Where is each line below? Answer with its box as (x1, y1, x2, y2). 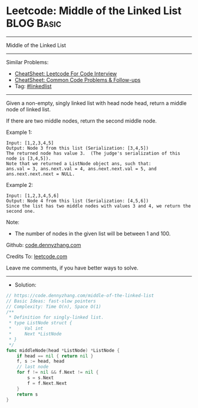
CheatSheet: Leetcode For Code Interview (14, 70, 117, 77)
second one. (6, 208, 35, 214)
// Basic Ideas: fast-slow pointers (6, 298, 96, 304)
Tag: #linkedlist (14, 83, 52, 90)
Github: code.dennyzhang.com (6, 241, 81, 248)
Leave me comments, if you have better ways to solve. (6, 264, 138, 271)
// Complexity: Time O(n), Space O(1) (6, 304, 101, 310)
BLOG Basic (6, 17, 62, 30)
